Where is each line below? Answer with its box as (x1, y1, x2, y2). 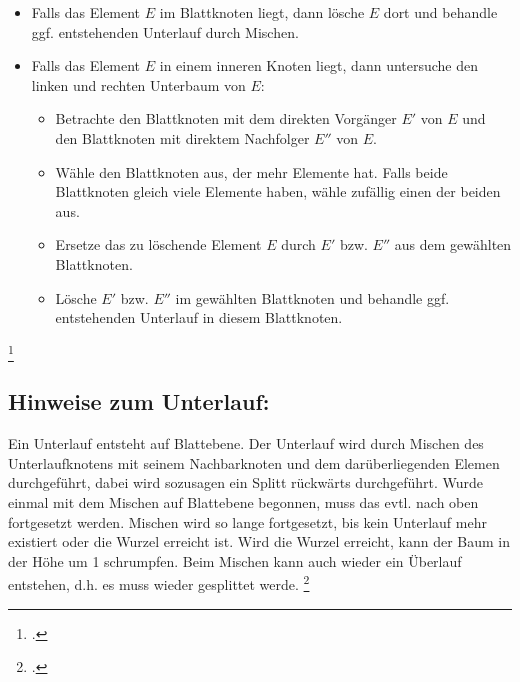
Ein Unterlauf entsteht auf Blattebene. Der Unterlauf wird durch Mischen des (8, 433, 484, 454)
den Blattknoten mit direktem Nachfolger (55, 127, 310, 148)
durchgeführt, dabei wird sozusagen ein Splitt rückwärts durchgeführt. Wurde (8, 472, 484, 493)
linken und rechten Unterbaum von (31, 74, 246, 95)
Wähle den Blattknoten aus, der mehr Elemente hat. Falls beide (55, 161, 448, 182)
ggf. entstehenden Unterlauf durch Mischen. (31, 21, 299, 42)
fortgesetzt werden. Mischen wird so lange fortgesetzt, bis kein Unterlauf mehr (8, 511, 487, 532)
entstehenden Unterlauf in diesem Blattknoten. (55, 307, 343, 328)
